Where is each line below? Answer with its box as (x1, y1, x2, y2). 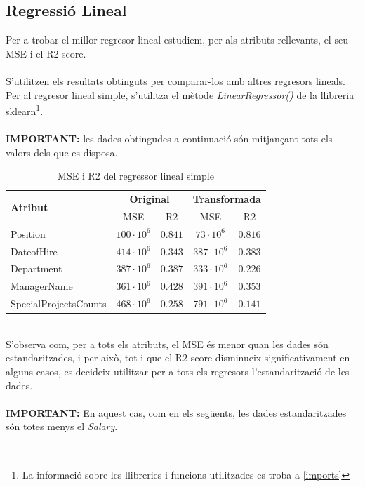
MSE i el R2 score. (6, 46, 86, 60)
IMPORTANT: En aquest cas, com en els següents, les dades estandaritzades (6, 405, 347, 420)
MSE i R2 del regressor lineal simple (58, 168, 214, 183)
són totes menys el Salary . (6, 419, 118, 434)
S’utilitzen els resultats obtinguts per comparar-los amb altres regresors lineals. (6, 73, 345, 88)
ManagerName (11, 279, 73, 293)
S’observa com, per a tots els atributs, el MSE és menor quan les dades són (6, 336, 328, 351)
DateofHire (11, 243, 58, 258)
